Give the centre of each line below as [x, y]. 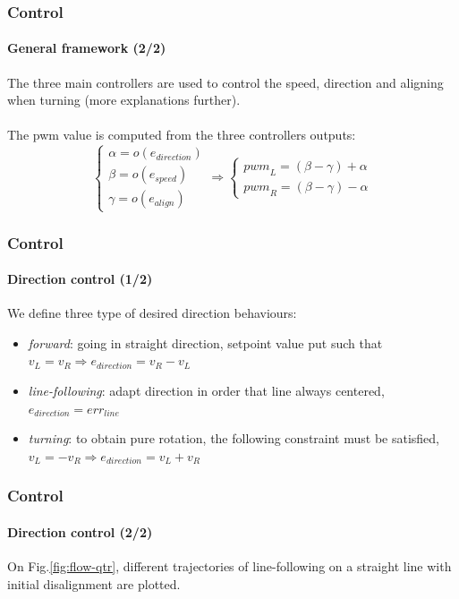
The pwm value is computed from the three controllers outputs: [182, 135]
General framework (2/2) [87, 48]
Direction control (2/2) [80, 531]
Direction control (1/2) [80, 279]
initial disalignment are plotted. [94, 583]
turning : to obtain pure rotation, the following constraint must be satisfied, [234, 438]
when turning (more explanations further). [124, 100]
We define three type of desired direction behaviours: [152, 313]
